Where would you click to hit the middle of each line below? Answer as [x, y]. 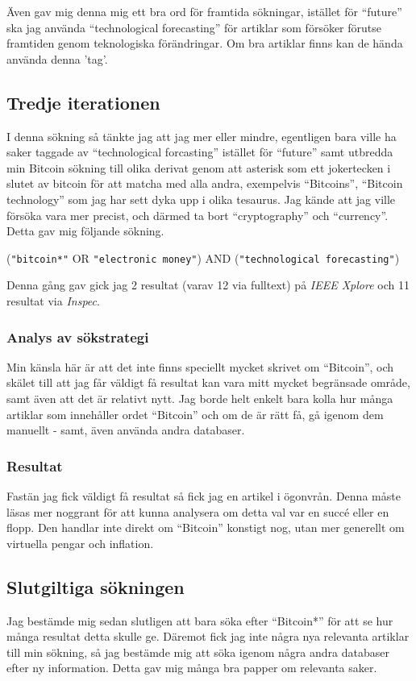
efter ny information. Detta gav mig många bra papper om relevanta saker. [192, 668]
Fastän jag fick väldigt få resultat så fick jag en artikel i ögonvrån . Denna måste [204, 495]
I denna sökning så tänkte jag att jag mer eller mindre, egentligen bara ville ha [202, 136]
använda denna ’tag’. [57, 58]
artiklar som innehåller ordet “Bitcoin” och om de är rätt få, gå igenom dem [195, 414]
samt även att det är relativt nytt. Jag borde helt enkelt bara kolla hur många [200, 398]
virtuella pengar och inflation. [80, 543]
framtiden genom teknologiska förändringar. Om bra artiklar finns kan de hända [205, 43]
